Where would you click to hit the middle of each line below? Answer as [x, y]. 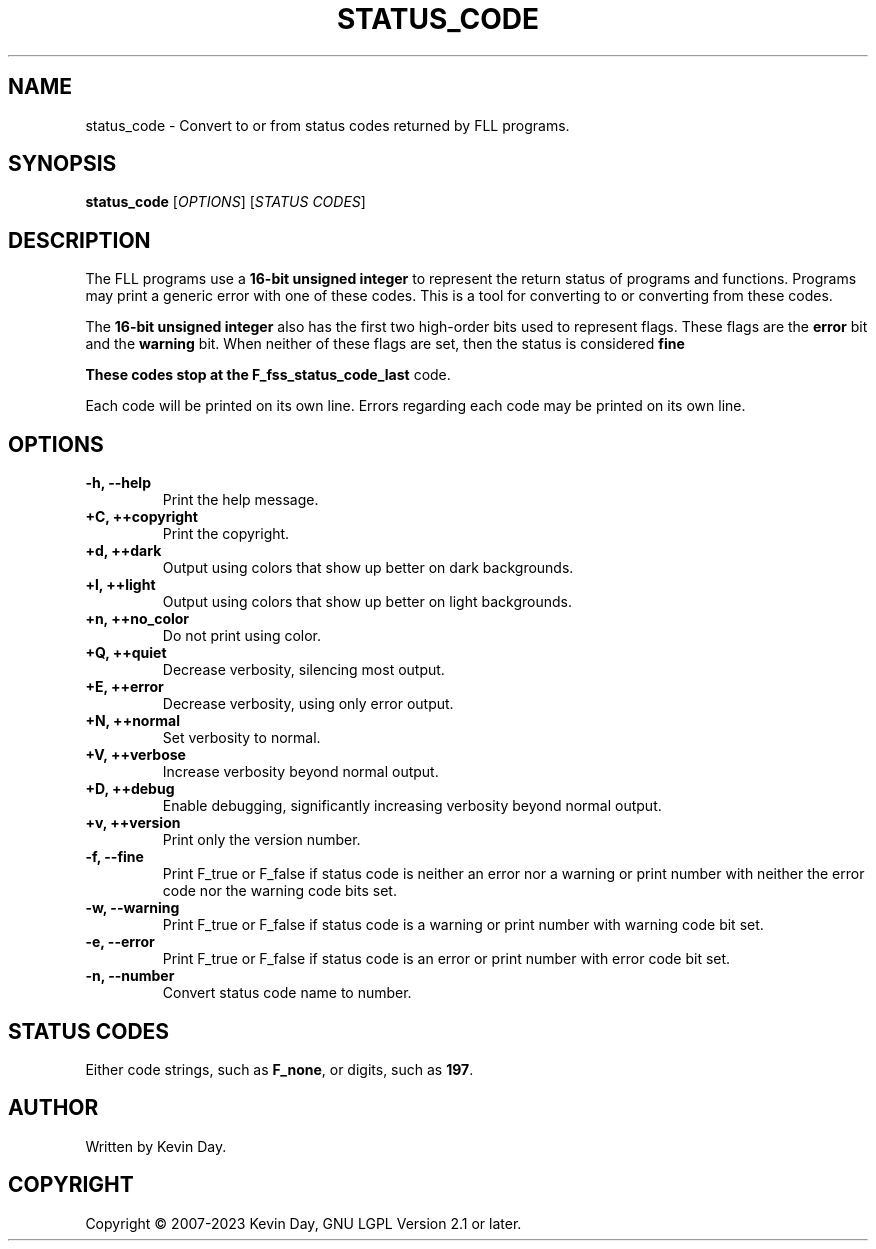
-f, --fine [114, 857]
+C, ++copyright [141, 517]
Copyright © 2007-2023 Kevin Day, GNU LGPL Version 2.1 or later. [303, 1223]
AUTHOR [53, 1108]
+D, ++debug [130, 789]
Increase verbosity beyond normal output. [300, 772]
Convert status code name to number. [287, 993]
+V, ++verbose [135, 755]
